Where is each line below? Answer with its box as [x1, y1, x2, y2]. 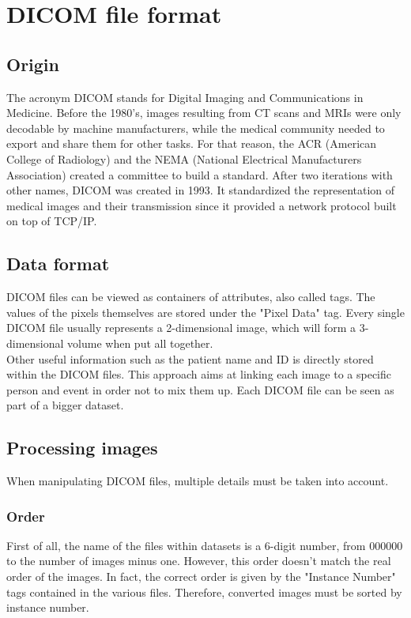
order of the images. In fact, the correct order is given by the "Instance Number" [6, 568, 396, 585]
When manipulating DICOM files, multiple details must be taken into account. [6, 473, 389, 489]
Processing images [6, 435, 158, 460]
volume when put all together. [67, 334, 213, 351]
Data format [6, 251, 110, 276]
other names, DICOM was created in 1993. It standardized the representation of [6, 182, 395, 198]
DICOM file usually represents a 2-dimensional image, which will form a [6, 319, 356, 336]
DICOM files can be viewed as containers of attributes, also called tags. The [6, 288, 375, 305]
